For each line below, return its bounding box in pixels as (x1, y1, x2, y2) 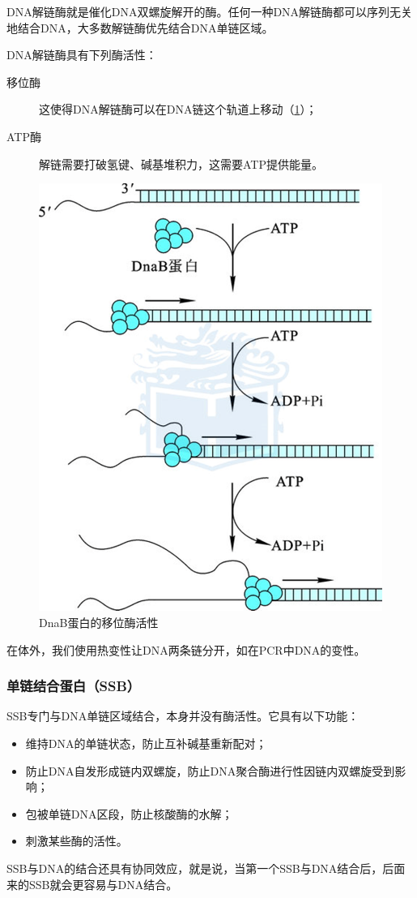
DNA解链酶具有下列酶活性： (6, 46, 157, 63)
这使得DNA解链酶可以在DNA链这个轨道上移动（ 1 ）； (39, 101, 317, 118)
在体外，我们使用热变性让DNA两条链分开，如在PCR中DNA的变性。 (6, 641, 366, 658)
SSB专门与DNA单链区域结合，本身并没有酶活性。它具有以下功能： (6, 707, 360, 724)
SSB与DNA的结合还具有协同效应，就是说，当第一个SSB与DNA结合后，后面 (6, 859, 406, 876)
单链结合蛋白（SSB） (6, 676, 141, 696)
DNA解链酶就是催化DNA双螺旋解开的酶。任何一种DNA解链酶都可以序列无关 (6, 3, 413, 19)
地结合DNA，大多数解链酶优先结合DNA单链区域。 (6, 19, 274, 36)
